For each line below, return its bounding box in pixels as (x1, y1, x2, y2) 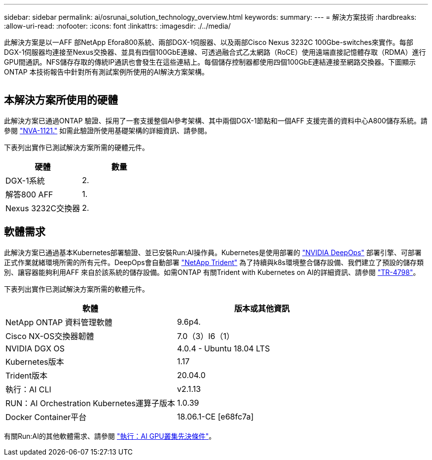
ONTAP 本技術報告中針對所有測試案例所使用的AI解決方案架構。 (4, 68, 209, 76)
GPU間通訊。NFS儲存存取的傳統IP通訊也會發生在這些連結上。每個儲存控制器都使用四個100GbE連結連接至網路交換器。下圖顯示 (4, 58, 416, 66)
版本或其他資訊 (234, 303, 290, 313)
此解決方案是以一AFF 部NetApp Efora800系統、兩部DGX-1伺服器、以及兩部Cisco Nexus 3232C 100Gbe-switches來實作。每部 (4, 38, 413, 46)
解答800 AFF (5, 189, 53, 199)
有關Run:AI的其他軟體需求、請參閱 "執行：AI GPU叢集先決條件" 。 (4, 431, 216, 440)
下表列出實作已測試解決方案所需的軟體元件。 (4, 284, 149, 293)
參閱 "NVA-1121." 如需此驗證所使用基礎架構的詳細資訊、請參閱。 (4, 126, 212, 135)
